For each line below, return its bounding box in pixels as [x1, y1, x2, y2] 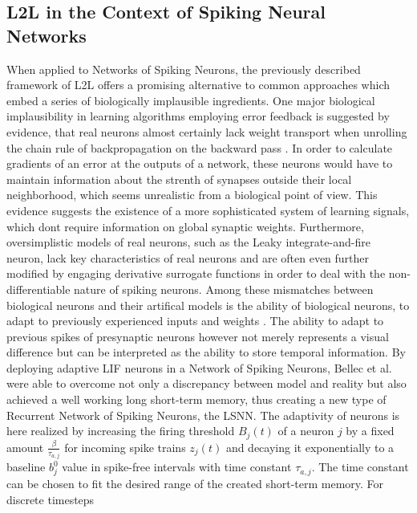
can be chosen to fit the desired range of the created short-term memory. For [6, 474, 384, 491]
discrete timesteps [6, 491, 95, 507]
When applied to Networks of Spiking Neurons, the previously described [6, 60, 361, 77]
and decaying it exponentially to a [225, 438, 395, 455]
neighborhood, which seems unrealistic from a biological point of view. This [6, 186, 378, 203]
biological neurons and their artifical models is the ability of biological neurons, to [6, 296, 410, 313]
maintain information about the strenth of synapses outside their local [6, 170, 352, 187]
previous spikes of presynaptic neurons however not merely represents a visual [6, 328, 389, 344]
